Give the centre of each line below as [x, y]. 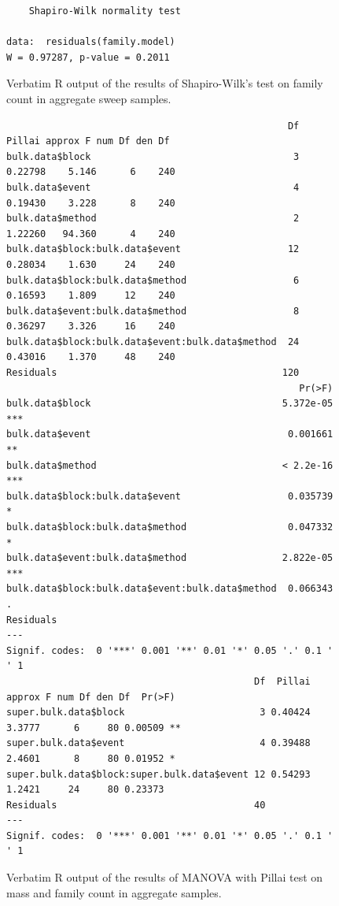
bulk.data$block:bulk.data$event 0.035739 [170, 496]
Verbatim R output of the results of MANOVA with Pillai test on [165, 877]
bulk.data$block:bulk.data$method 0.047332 [170, 527]
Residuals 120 [153, 373]
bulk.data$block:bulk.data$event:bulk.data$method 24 [153, 342]
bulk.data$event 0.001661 [170, 434]
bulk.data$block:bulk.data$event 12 [153, 249]
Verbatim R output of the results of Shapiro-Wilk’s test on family [165, 83]
